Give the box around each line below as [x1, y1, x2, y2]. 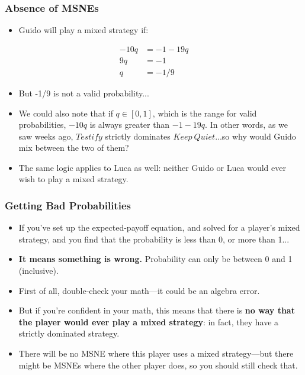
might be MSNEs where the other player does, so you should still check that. [18, 358, 298, 371]
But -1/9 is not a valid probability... [18, 86, 149, 99]
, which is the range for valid [152, 106, 257, 119]
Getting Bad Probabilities [5, 198, 131, 212]
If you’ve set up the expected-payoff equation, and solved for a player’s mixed [18, 221, 300, 234]
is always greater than [89, 118, 170, 131]
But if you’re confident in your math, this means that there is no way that [18, 304, 295, 316]
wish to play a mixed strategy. [18, 173, 129, 185]
